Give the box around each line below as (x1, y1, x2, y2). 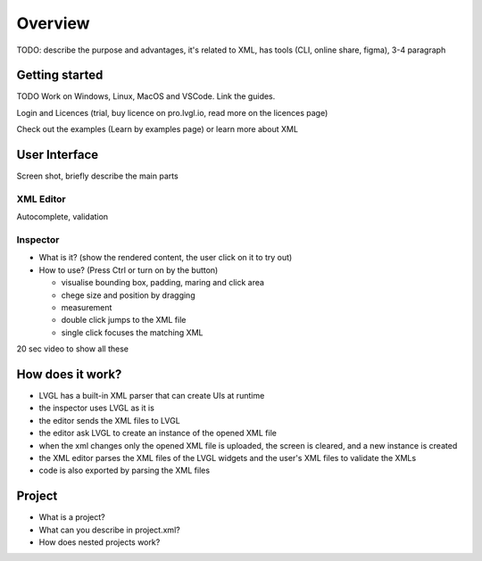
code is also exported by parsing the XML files (38, 465, 210, 476)
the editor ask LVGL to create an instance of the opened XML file (38, 428, 277, 439)
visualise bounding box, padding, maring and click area (61, 277, 265, 288)
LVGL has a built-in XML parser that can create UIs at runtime (38, 391, 265, 401)
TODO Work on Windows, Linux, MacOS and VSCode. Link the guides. (16, 91, 276, 102)
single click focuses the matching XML (61, 326, 204, 338)
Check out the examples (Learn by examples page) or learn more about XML (16, 124, 299, 135)
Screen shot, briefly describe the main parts (16, 170, 179, 182)
